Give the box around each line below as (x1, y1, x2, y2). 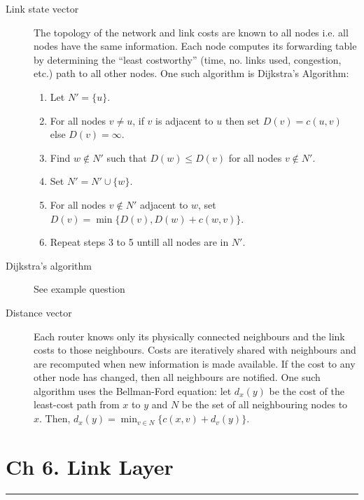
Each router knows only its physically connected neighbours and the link (34, 328, 345, 343)
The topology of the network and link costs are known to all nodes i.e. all (34, 25, 349, 39)
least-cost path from (34, 397, 120, 412)
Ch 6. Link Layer (6, 452, 174, 480)
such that (106, 150, 147, 165)
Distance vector (6, 305, 72, 319)
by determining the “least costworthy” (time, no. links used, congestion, (34, 52, 342, 67)
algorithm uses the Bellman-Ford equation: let (34, 383, 232, 398)
